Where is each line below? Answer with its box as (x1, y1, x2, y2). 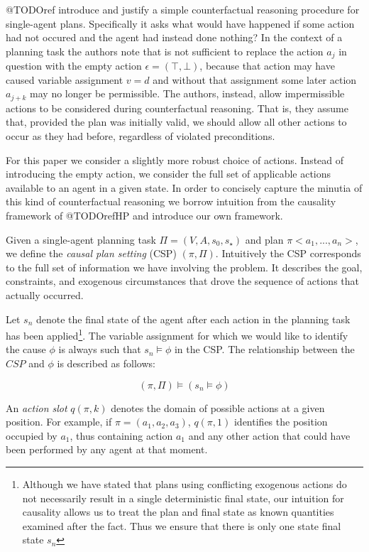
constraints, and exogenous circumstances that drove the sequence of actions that (6, 274, 360, 288)
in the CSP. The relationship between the (174, 342, 355, 357)
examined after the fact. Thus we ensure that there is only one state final (22, 518, 341, 533)
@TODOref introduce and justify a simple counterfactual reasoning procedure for (6, 2, 360, 16)
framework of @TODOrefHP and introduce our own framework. (6, 208, 283, 223)
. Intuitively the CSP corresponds (215, 246, 361, 261)
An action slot (6, 400, 67, 415)
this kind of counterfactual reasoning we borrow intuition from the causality (6, 194, 336, 209)
